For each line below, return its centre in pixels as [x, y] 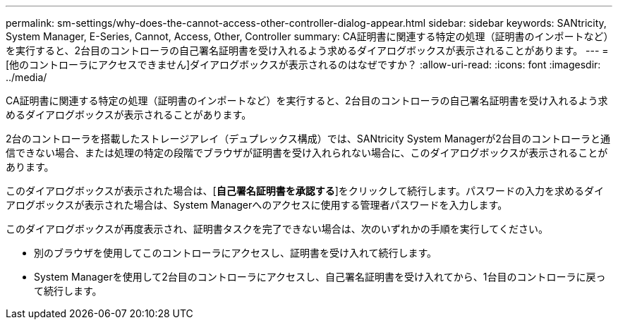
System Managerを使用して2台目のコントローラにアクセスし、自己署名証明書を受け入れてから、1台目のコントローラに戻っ [320, 277]
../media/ [26, 77]
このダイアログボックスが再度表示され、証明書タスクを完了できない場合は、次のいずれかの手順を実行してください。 [277, 229]
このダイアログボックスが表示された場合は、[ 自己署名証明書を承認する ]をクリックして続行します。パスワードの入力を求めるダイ [305, 191]
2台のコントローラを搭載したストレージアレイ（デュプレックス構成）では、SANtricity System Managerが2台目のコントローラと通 [308, 139]
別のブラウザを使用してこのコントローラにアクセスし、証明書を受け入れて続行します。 [236, 253]
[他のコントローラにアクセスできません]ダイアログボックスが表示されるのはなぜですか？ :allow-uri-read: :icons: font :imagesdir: [303, 65]
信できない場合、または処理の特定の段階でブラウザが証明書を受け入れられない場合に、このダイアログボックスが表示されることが [307, 153]
